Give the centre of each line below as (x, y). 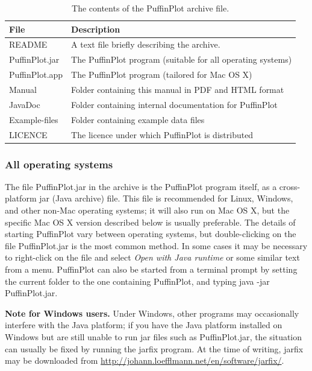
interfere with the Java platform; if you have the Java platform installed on (144, 325)
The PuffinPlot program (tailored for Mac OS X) (162, 75)
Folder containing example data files (138, 119)
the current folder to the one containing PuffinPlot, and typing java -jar (137, 281)
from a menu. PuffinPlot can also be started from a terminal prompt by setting (151, 269)
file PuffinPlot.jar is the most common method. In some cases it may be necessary (156, 245)
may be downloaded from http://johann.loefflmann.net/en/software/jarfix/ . (145, 360)
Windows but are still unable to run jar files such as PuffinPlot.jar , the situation (154, 336)
